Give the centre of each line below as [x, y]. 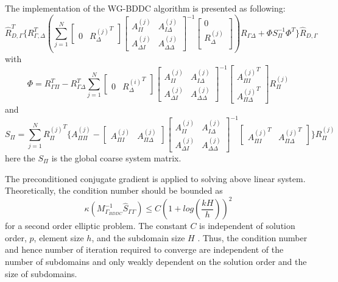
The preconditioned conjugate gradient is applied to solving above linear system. [155, 178]
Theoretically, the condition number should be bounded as [114, 190]
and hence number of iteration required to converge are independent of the [144, 249]
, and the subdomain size [138, 237]
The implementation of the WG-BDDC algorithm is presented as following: [145, 8]
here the [20, 157]
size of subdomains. [41, 273]
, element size [59, 237]
